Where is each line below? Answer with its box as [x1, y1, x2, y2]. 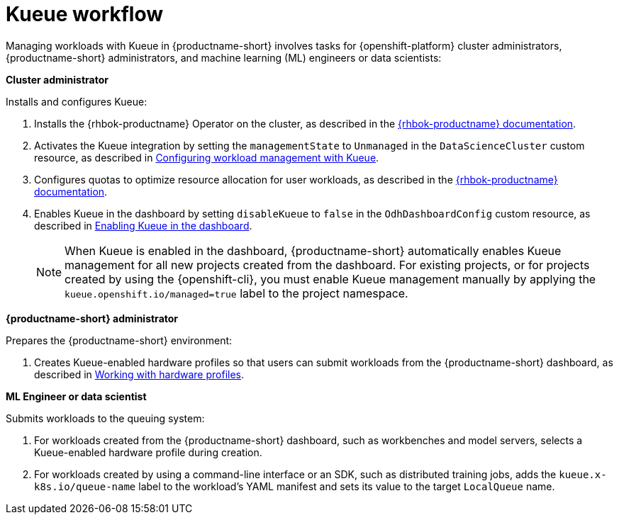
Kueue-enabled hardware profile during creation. [34, 446, 262, 458]
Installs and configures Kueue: [6, 95, 147, 108]
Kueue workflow [6, 2, 164, 26]
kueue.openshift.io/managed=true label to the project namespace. [65, 286, 408, 300]
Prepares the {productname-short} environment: [6, 334, 233, 346]
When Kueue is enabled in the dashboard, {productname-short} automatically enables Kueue [65, 243, 562, 258]
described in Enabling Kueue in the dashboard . [34, 219, 252, 232]
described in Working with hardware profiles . [34, 368, 245, 380]
